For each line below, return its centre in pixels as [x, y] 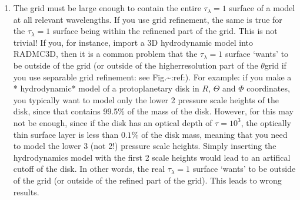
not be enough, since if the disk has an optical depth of [113, 122]
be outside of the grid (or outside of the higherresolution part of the [136, 65]
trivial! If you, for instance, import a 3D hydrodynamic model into [133, 42]
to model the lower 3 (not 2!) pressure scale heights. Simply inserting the [145, 146]
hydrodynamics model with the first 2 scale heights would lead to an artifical [152, 157]
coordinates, [268, 88]
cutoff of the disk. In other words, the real [89, 169]
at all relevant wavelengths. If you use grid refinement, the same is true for [148, 19]
